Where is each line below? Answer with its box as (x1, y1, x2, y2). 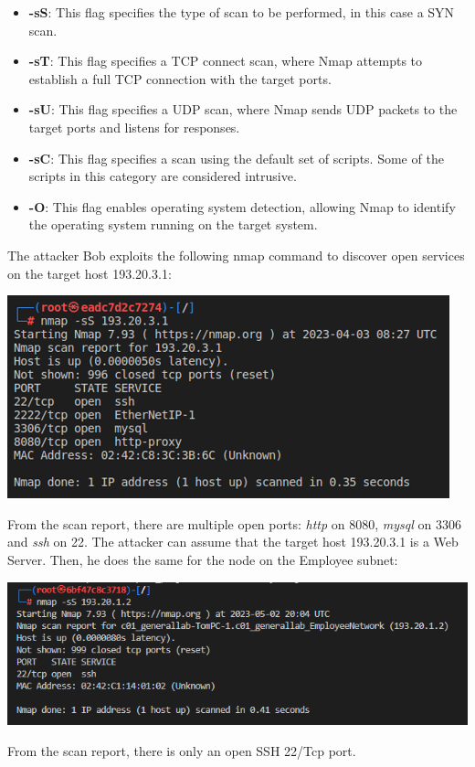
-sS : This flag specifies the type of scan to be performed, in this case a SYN (28, 3, 455, 21)
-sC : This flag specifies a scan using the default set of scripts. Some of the (28, 148, 444, 167)
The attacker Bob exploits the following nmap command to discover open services (7, 245, 465, 264)
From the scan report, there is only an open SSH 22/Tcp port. (7, 740, 356, 760)
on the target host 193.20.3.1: (7, 263, 172, 282)
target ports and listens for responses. (28, 117, 240, 136)
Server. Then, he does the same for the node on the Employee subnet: (7, 549, 398, 569)
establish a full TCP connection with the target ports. (28, 69, 332, 88)
